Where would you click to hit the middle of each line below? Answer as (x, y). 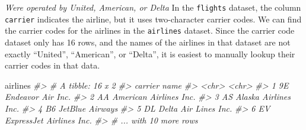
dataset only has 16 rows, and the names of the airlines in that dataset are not (148, 42)
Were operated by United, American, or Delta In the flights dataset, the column (153, 7)
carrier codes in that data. (52, 65)
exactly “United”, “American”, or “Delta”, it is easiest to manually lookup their (150, 53)
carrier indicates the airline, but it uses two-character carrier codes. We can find (153, 19)
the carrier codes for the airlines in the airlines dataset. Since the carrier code (150, 30)
